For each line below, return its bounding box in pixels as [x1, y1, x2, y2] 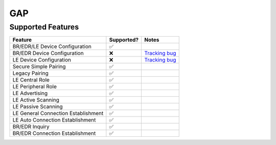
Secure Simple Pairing [12, 63, 66, 70]
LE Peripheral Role [12, 83, 57, 90]
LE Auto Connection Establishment [12, 117, 96, 124]
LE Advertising [12, 90, 48, 97]
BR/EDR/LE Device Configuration [12, 43, 92, 50]
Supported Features [9, 22, 79, 32]
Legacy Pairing [12, 70, 49, 77]
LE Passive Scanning [12, 103, 63, 110]
